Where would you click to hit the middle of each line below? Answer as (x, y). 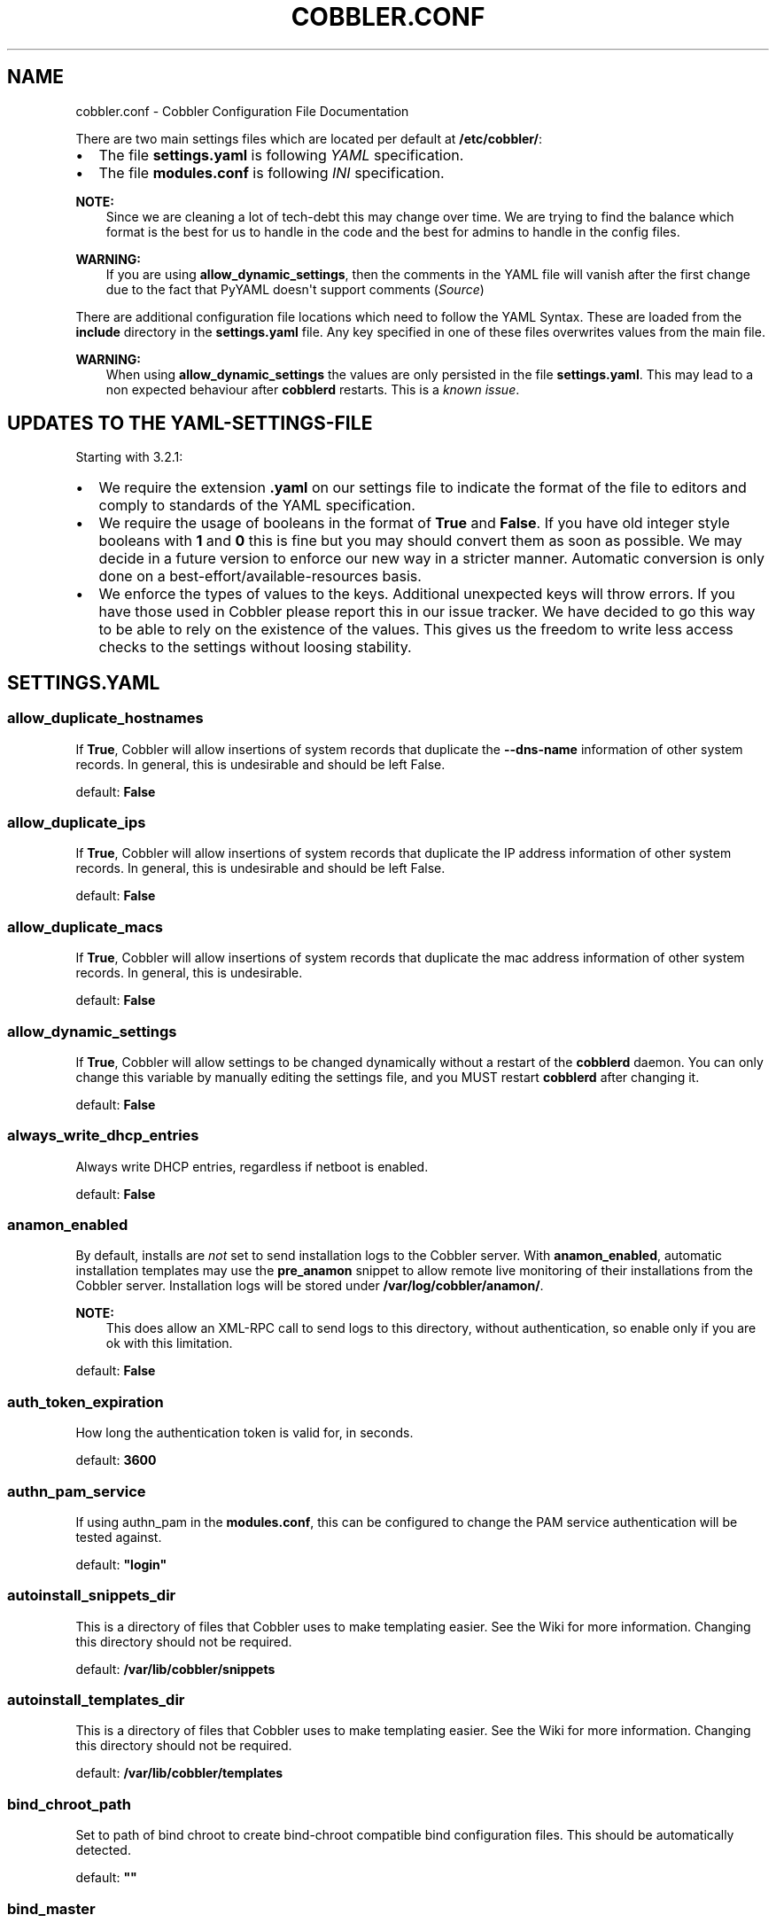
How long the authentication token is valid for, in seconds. (244, 1433)
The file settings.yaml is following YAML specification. (281, 155)
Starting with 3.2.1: (129, 457)
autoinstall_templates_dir (96, 1700)
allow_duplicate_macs (85, 926)
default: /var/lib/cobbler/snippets (175, 1669)
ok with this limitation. (169, 1343)
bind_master (51, 1908)
